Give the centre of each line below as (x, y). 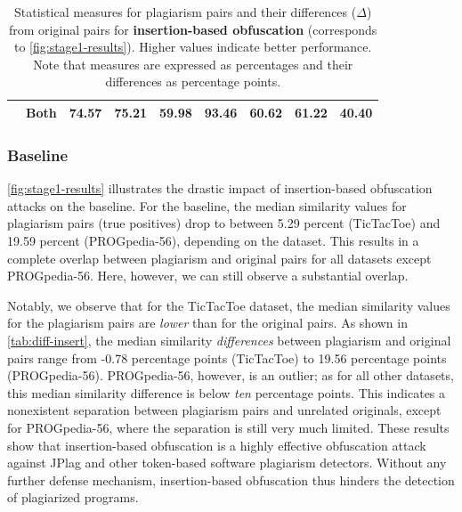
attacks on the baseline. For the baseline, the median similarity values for (207, 205)
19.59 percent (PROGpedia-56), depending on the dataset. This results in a (213, 241)
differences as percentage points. (193, 81)
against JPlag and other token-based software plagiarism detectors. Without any (227, 463)
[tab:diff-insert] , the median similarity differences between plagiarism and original (229, 341)
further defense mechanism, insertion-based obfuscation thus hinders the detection (231, 479)
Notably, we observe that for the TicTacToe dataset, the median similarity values (229, 305)
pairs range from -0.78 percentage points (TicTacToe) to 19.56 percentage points (227, 358)
